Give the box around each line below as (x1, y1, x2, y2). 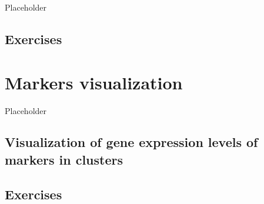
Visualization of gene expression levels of (5, 133, 258, 151)
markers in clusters (5, 150, 123, 168)
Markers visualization (5, 70, 183, 94)
